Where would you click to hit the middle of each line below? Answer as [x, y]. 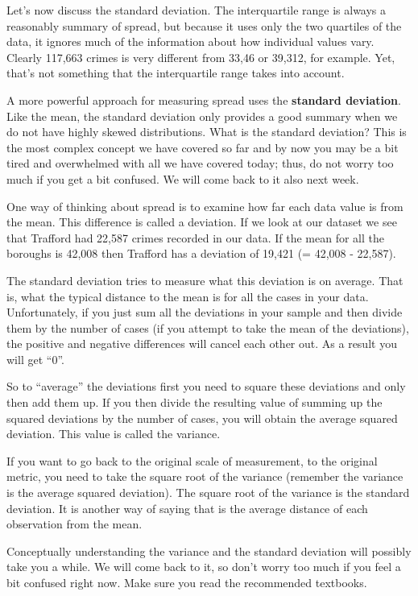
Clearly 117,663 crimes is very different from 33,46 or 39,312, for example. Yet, [201, 57]
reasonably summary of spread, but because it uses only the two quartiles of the [204, 25]
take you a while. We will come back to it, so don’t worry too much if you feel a [204, 567]
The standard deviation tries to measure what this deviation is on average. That [205, 280]
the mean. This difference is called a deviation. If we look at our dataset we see [202, 222]
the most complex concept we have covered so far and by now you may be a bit [203, 147]
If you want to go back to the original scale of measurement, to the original [192, 460]
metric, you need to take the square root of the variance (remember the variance [205, 476]
